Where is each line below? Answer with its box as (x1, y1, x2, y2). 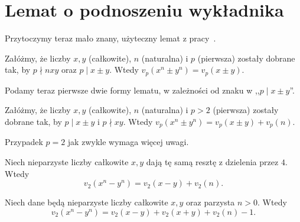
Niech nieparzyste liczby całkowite (5, 156, 129, 168)
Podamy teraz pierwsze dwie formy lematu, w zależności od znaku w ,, (5, 83, 260, 96)
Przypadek (5, 136, 43, 148)
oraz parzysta (186, 196, 235, 208)
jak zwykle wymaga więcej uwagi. (67, 136, 189, 148)
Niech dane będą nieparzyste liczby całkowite (5, 196, 168, 208)
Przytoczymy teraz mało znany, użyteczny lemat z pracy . (5, 32, 216, 44)
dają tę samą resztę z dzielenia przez (146, 156, 279, 168)
